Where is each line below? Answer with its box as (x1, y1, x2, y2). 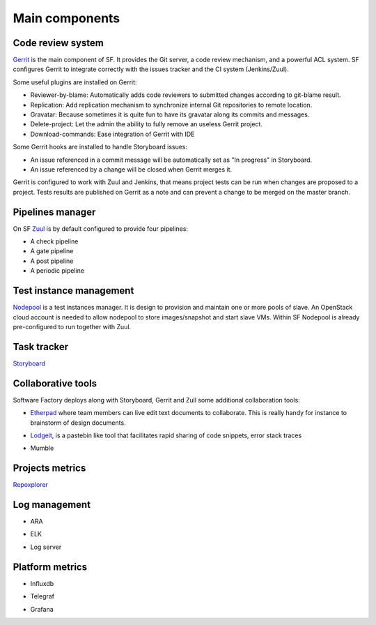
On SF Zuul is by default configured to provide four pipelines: (13, 224, 188, 233)
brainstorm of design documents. (30, 419, 126, 427)
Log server (30, 543, 62, 551)
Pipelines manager (13, 206, 96, 218)
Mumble (30, 444, 54, 453)
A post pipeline (30, 257, 74, 265)
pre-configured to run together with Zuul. (13, 322, 132, 331)
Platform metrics (13, 561, 87, 573)
